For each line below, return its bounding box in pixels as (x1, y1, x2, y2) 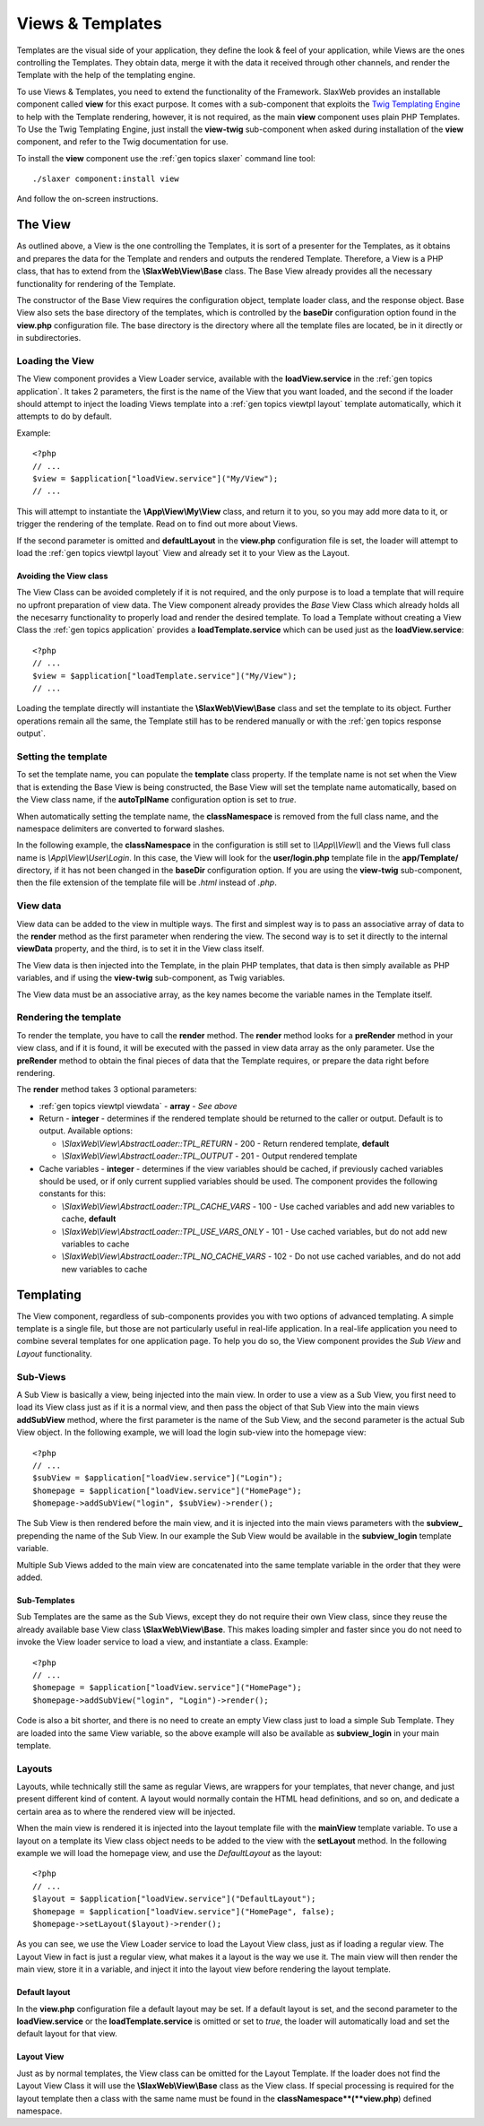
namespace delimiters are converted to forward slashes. (16, 823, 225, 834)
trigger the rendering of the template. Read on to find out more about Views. (16, 518, 298, 529)
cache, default (61, 1213, 117, 1224)
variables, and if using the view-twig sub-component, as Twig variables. (16, 973, 286, 984)
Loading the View (16, 354, 94, 367)
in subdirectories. (16, 333, 82, 343)
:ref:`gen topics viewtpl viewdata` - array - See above (39, 1100, 238, 1111)
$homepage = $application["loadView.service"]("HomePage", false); (32, 1906, 335, 1916)
